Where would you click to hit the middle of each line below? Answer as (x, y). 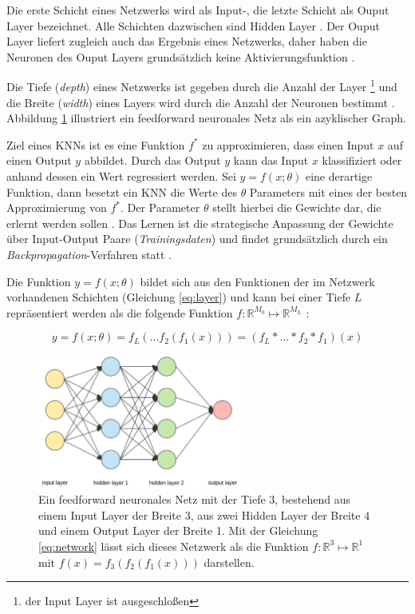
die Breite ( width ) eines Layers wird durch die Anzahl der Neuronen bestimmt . (201, 102)
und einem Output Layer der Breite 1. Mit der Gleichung (178, 530)
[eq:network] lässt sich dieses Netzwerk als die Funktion (174, 546)
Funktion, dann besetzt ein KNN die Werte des (122, 191)
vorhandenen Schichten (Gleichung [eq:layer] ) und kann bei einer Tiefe (179, 297)
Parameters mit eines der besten (328, 191)
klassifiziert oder (362, 160)
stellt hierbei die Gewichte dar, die (297, 207)
